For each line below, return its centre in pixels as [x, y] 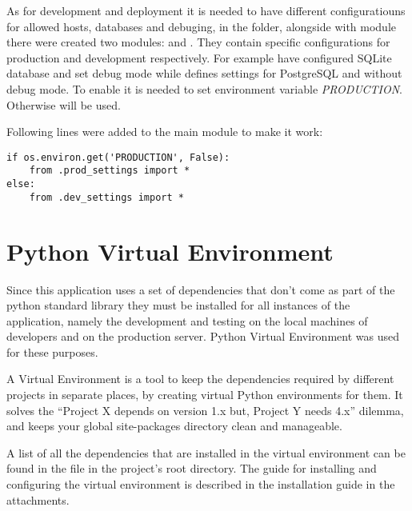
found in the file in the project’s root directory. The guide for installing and [192, 468]
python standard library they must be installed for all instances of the [178, 305]
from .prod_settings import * [110, 171]
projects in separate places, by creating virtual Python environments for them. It [205, 395]
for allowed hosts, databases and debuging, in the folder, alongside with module [202, 26]
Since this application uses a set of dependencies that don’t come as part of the [201, 289]
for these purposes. [52, 351]
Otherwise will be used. [64, 104]
